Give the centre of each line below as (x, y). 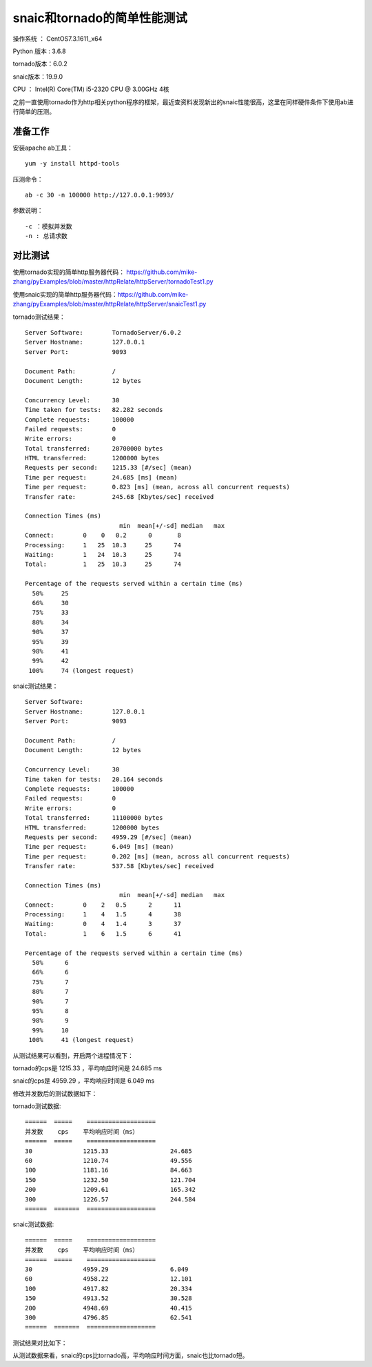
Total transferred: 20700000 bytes (94, 448)
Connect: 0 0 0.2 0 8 (103, 535)
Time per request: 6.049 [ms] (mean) (100, 847)
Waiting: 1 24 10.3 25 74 (103, 554)
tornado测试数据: (37, 1106)
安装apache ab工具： (43, 148)
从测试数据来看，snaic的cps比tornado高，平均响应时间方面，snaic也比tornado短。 (131, 1355)
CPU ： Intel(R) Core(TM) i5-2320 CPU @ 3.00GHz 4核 (91, 89)
